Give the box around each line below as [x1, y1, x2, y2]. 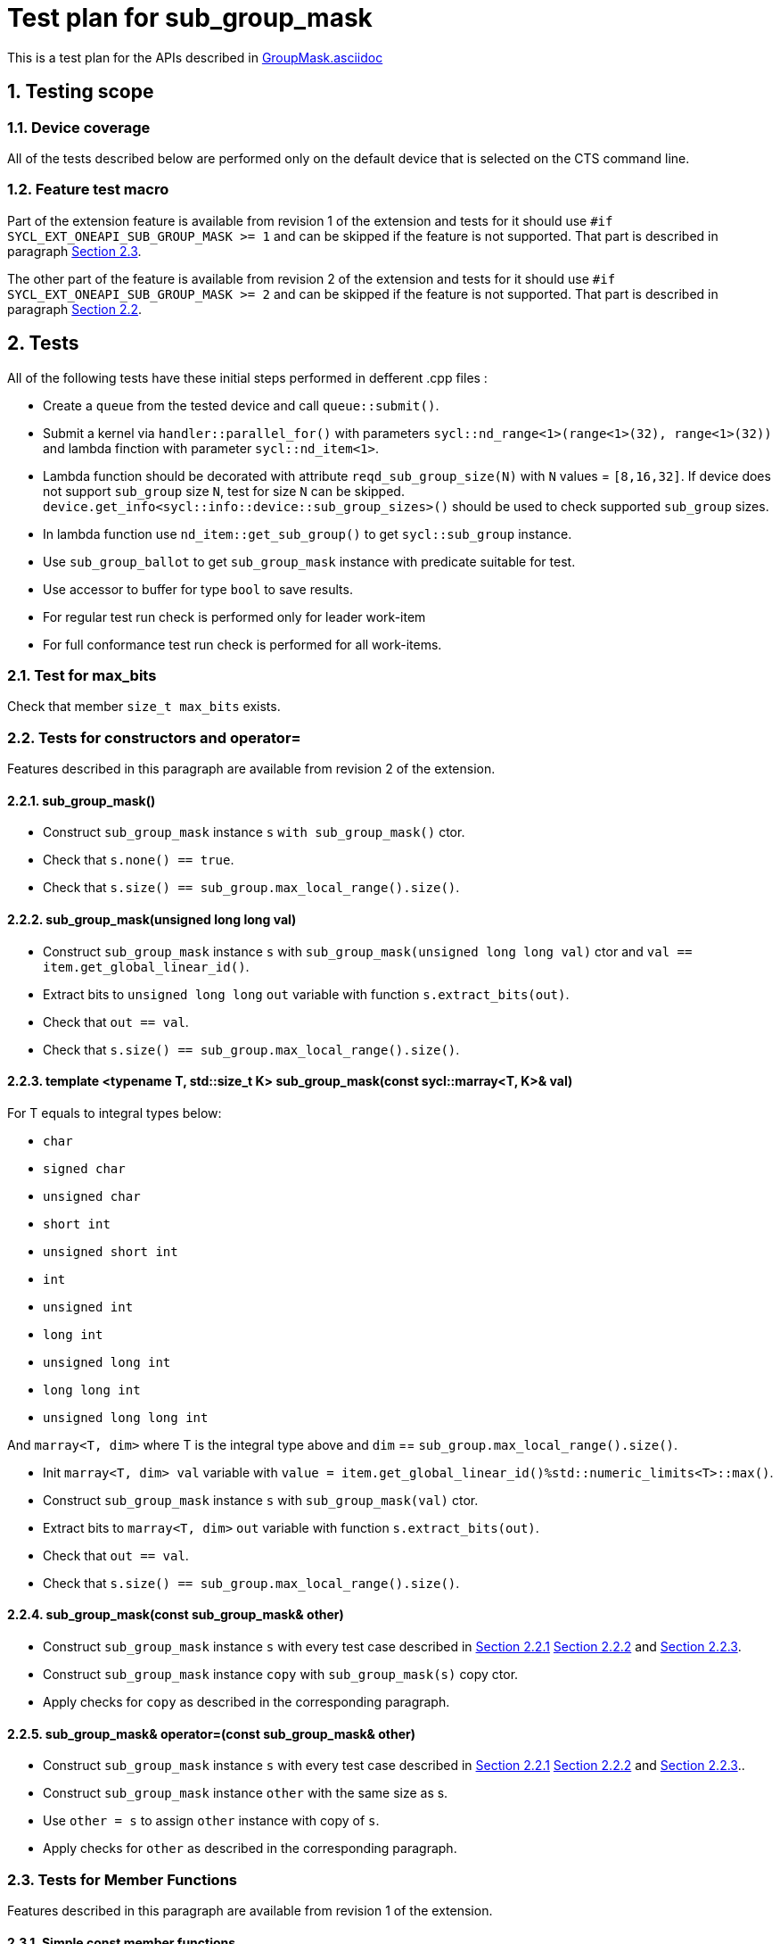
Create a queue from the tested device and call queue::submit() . [43, 397, 439, 413]
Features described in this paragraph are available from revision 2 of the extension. [7, 761, 496, 777]
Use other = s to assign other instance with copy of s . [43, 1813, 380, 1829]
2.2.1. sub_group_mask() [7, 792, 156, 808]
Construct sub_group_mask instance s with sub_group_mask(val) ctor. [43, 1492, 479, 1508]
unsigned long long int [43, 1410, 209, 1425]
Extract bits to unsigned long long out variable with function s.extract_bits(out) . [43, 986, 570, 1002]
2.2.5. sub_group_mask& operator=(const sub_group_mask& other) [7, 1725, 416, 1741]
